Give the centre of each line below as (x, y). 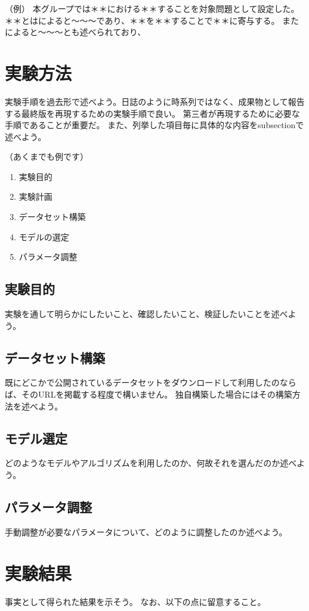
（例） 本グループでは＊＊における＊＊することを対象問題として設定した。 (152, 8)
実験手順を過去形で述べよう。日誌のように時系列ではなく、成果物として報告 (155, 101)
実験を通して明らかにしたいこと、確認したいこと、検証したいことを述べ (146, 314)
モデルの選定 (44, 236)
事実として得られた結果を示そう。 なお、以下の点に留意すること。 (135, 601)
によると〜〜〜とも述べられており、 (75, 32)
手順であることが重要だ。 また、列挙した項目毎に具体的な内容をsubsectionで (154, 125)
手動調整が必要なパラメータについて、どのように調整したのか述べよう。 (146, 531)
